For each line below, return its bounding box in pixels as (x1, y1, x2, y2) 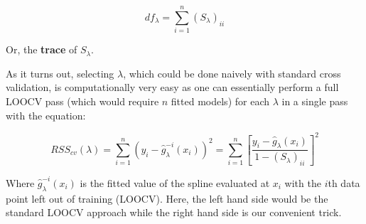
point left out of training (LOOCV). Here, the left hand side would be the (6, 191, 328, 206)
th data (328, 175, 360, 190)
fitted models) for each (171, 93, 269, 108)
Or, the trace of (6, 42, 77, 57)
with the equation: (6, 107, 86, 122)
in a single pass (281, 93, 348, 108)
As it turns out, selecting (6, 65, 114, 80)
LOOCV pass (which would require (6, 93, 159, 108)
